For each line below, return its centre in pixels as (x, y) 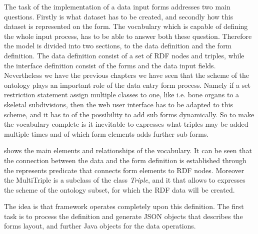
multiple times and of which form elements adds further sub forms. (106, 133)
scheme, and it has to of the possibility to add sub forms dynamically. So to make (129, 114)
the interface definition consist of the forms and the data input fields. (110, 65)
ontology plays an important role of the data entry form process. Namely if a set (127, 85)
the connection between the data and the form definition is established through (125, 160)
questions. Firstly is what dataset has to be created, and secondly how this (119, 16)
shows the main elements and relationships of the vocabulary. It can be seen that (128, 150)
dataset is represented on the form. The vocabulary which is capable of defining (126, 26)
